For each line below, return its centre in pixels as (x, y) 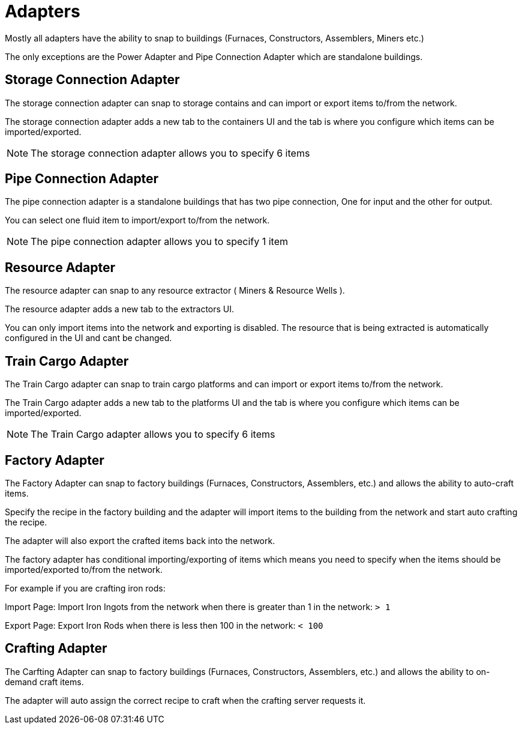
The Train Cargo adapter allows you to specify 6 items (153, 434)
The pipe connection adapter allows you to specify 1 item (160, 242)
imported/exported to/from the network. (84, 569)
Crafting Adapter (56, 649)
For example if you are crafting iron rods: (85, 588)
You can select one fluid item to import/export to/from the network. (137, 220)
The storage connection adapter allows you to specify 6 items (170, 153)
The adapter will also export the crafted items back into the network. (140, 540)
